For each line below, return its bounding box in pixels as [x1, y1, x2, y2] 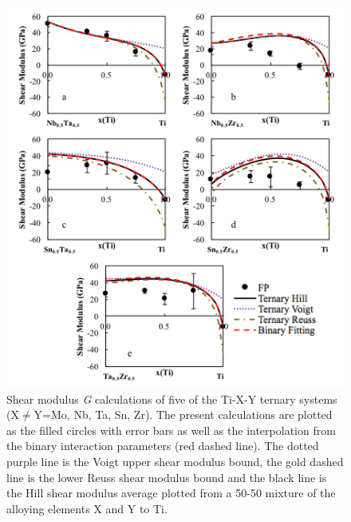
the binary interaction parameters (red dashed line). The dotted [6, 437, 319, 454]
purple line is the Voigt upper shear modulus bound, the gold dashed [6, 453, 344, 470]
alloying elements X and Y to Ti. [6, 500, 168, 516]
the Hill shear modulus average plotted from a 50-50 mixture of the [6, 484, 336, 501]
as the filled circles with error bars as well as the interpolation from [6, 421, 336, 438]
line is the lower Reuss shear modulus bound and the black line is [6, 468, 327, 485]
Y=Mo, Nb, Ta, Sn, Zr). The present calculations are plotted [34, 406, 333, 423]
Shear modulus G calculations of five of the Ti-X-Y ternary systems [6, 390, 337, 407]
